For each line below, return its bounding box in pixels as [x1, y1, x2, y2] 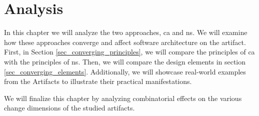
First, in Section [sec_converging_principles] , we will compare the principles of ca [4, 46, 255, 57]
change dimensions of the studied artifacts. [4, 102, 135, 113]
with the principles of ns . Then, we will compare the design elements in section [4, 56, 246, 66]
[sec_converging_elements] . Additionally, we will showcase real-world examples [4, 66, 246, 76]
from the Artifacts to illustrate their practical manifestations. [4, 76, 192, 86]
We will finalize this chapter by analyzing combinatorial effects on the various [4, 92, 242, 103]
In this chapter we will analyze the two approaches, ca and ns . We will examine [4, 27, 247, 37]
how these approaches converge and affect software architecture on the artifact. [4, 36, 246, 47]
